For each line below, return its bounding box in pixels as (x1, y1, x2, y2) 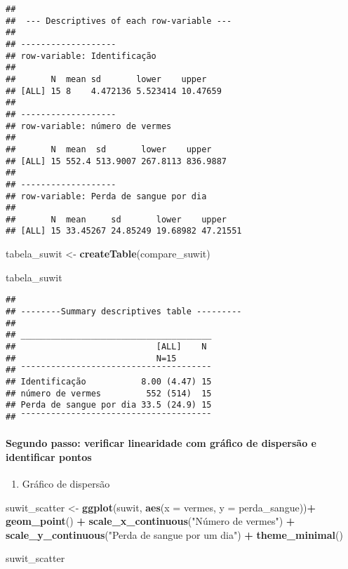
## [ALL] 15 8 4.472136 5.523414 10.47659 (6, 86, 222, 96)
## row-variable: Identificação (6, 51, 156, 61)
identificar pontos (6, 449, 92, 464)
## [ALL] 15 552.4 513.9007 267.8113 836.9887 (6, 156, 227, 166)
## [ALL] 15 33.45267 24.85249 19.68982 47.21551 (6, 226, 242, 236)
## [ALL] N (6, 341, 207, 352)
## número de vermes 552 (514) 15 (6, 388, 212, 399)
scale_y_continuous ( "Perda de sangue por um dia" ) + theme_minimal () (6, 527, 343, 542)
